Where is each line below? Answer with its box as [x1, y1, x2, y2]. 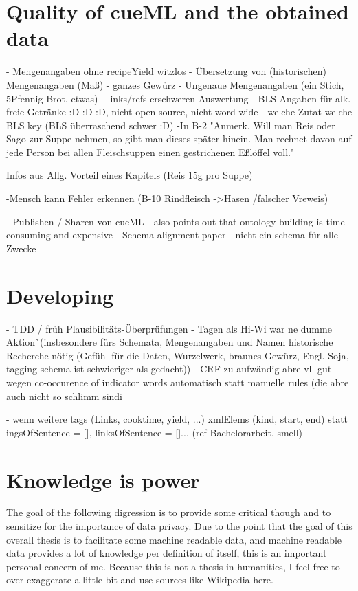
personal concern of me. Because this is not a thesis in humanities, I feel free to [6, 559, 340, 573]
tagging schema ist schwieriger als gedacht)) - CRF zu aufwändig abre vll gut [6, 361, 332, 376]
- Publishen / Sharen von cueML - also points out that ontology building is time [6, 214, 345, 228]
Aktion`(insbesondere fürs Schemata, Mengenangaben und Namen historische [6, 335, 333, 349]
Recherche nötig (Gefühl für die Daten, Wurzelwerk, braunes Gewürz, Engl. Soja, [6, 348, 349, 362]
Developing [6, 281, 114, 309]
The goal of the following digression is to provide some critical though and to [6, 505, 331, 520]
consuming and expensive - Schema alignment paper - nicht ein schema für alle [6, 227, 338, 242]
